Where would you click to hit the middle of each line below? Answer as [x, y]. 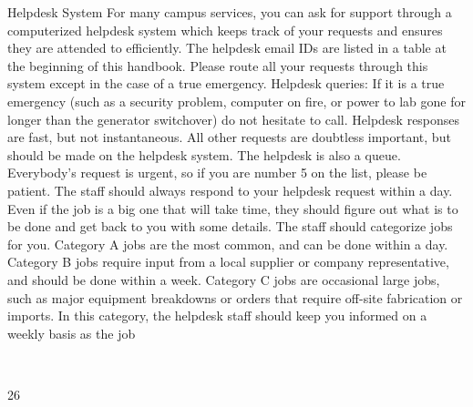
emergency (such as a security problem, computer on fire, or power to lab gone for [236, 101]
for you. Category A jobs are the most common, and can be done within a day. [228, 244]
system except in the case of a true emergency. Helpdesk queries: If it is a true [226, 83]
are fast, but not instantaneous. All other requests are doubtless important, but [229, 137]
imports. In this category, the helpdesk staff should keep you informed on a [217, 315]
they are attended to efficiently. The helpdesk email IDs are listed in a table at [227, 48]
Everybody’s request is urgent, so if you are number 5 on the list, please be [217, 173]
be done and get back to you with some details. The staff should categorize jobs [230, 226]
